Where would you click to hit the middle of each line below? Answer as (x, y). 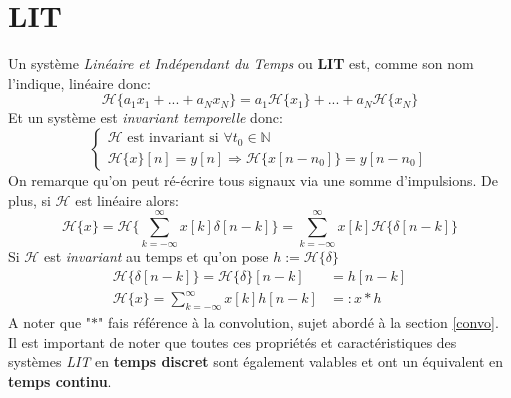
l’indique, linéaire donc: (79, 82)
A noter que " (50, 322)
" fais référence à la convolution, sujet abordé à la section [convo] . (298, 322)
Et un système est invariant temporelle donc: (145, 117)
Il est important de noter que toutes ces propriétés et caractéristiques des (232, 341)
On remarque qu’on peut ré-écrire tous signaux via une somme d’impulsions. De (253, 179)
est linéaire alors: (127, 199)
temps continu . (60, 380)
